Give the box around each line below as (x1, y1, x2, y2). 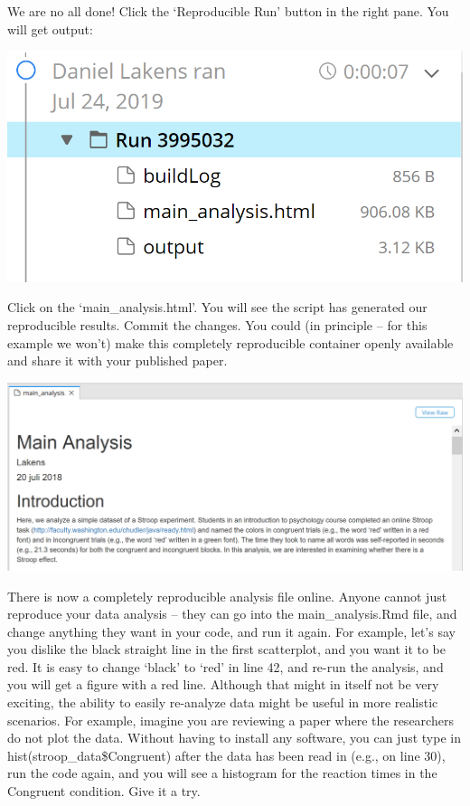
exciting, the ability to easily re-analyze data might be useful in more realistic (7, 693, 438, 712)
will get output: (7, 19, 93, 38)
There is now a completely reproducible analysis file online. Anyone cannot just (7, 586, 447, 605)
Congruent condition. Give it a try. (7, 782, 201, 801)
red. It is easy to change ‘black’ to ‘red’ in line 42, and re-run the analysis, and (7, 657, 444, 676)
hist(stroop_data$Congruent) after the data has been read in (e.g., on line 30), (7, 745, 446, 764)
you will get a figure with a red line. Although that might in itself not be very (7, 675, 439, 694)
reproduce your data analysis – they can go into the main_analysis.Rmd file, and (7, 604, 457, 623)
